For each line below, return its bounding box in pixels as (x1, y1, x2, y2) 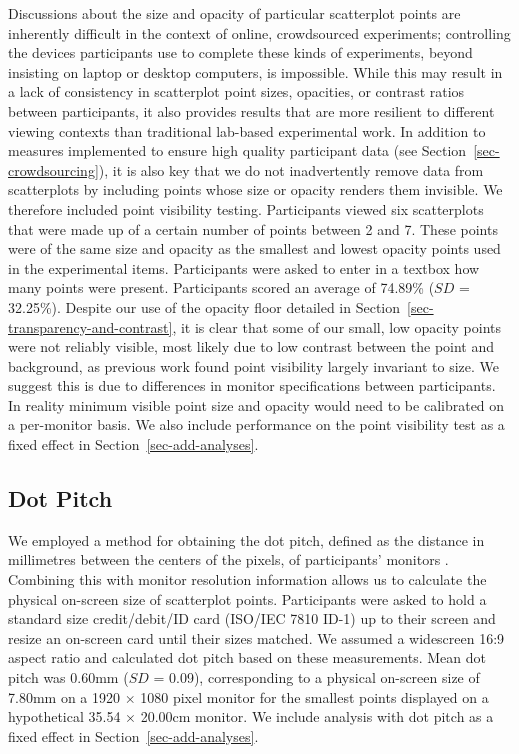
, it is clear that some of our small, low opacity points (172, 316, 501, 337)
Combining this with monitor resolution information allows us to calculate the (8, 569, 487, 590)
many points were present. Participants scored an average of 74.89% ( (8, 277, 435, 298)
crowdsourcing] (8, 159, 99, 180)
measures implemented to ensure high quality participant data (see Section (8, 140, 467, 161)
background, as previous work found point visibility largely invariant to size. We (8, 355, 499, 376)
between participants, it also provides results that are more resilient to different (8, 100, 495, 121)
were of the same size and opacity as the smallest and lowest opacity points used (8, 238, 501, 259)
